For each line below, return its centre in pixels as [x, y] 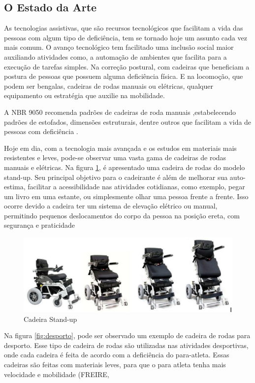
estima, [15, 187]
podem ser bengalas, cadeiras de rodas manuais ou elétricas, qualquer [109, 86]
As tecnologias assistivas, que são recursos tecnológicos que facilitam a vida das [124, 28]
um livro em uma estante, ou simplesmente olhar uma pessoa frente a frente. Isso [126, 196]
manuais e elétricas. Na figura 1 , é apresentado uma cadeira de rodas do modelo [125, 167]
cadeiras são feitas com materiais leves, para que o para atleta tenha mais [115, 364]
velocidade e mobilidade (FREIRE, [57, 374]
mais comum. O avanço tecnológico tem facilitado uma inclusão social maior [119, 47]
